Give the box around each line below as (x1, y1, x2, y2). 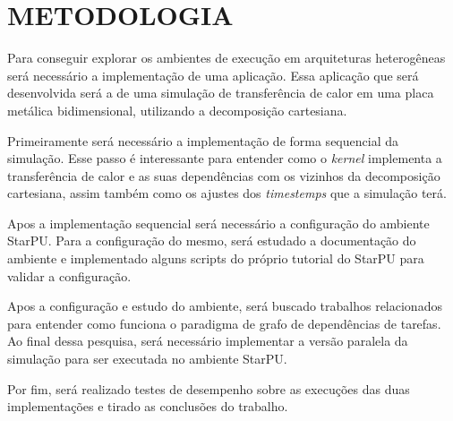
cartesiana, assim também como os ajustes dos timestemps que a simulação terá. (7, 184, 447, 202)
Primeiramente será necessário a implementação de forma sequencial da (7, 131, 398, 150)
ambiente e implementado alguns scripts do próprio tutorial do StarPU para (7, 249, 424, 268)
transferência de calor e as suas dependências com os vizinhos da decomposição (7, 166, 440, 185)
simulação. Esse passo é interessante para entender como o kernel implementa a (7, 149, 442, 168)
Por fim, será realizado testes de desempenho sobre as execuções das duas (7, 379, 410, 398)
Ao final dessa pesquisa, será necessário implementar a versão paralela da (7, 331, 408, 350)
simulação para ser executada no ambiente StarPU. (7, 349, 287, 368)
